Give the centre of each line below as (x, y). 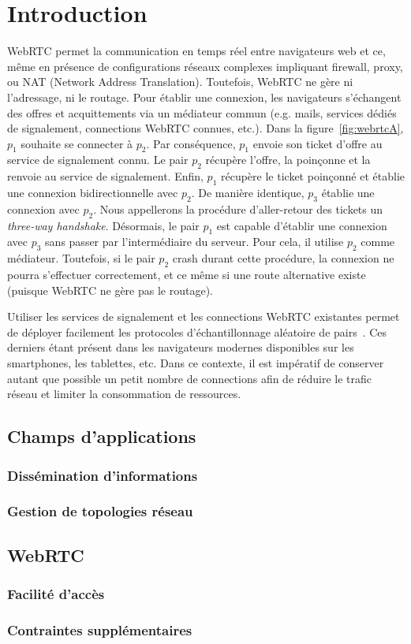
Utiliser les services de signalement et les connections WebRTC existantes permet (204, 316)
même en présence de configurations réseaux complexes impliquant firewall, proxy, (205, 66)
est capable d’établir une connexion (302, 225)
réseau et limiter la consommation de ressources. (124, 394)
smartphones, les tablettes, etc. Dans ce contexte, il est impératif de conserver (196, 363)
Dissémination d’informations (103, 475)
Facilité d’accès (56, 593)
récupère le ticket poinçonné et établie (312, 176)
